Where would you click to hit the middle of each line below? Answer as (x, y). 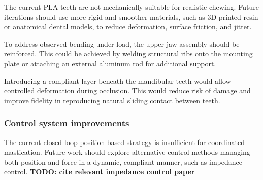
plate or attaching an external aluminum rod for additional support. (110, 63)
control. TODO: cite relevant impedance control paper (100, 172)
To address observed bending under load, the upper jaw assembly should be (122, 43)
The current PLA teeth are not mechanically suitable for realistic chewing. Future (131, 7)
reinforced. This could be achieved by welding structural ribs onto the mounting (128, 53)
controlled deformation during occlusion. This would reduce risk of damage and (127, 91)
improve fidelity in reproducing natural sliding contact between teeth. (112, 100)
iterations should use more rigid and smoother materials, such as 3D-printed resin (131, 16)
